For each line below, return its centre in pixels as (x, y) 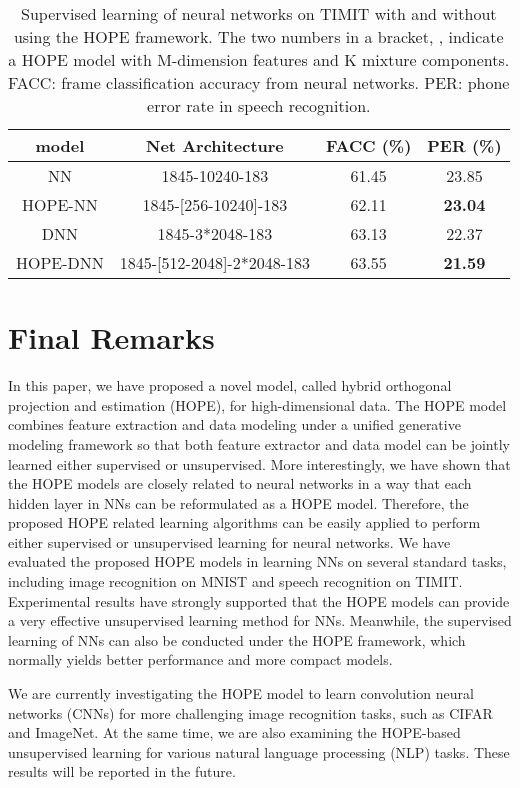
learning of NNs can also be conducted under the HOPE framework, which (237, 639)
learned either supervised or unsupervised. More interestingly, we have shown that (259, 463)
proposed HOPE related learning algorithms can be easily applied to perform (244, 522)
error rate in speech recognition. (259, 105)
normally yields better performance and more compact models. (200, 659)
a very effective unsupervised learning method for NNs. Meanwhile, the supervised (260, 620)
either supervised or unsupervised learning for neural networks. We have (229, 541)
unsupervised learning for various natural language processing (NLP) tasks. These (259, 751)
